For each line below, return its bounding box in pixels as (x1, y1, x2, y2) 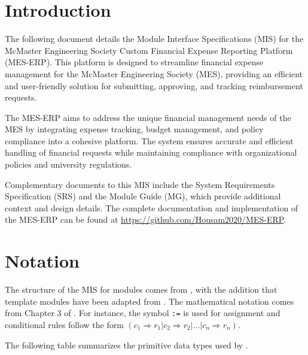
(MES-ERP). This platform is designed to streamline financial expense (5, 56, 264, 68)
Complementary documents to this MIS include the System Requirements (5, 178, 275, 190)
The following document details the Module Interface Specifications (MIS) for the (5, 32, 304, 45)
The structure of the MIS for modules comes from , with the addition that (5, 283, 277, 296)
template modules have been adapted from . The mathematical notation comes (5, 295, 294, 307)
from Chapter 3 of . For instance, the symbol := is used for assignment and (5, 307, 280, 319)
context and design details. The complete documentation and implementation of (5, 201, 298, 214)
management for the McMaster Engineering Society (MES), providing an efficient (5, 67, 303, 80)
